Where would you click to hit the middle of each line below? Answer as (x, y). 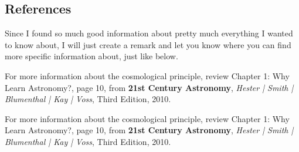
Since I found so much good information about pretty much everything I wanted (149, 33)
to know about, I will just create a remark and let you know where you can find (148, 44)
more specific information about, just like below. (91, 56)
